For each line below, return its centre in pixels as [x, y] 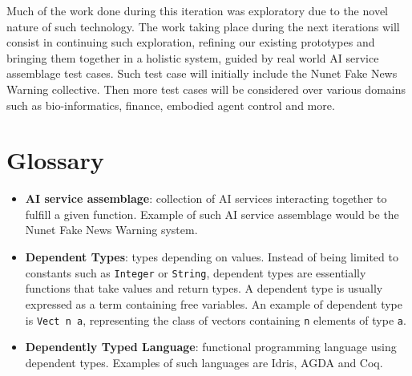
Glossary [55, 160]
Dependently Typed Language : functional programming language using [211, 347]
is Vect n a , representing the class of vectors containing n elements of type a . [216, 319]
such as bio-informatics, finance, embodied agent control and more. [171, 105]
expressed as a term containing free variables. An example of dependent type [214, 303]
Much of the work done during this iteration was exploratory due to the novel [197, 10]
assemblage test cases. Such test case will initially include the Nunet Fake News [202, 73]
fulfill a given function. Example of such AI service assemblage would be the [212, 214]
